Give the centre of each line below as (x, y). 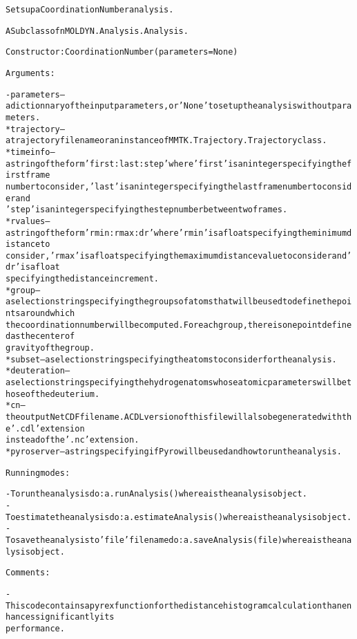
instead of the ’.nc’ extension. (73, 440)
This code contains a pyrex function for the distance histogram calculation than (174, 605)
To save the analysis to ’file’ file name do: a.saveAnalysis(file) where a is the (171, 540)
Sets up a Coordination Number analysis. (90, 10)
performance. (35, 628)
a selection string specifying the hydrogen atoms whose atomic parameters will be (176, 383)
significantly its (75, 617)
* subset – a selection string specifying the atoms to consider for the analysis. (171, 359)
